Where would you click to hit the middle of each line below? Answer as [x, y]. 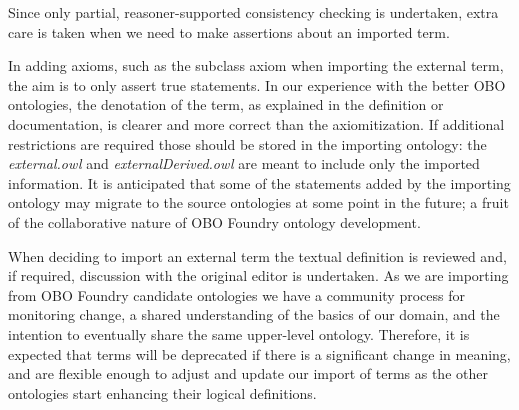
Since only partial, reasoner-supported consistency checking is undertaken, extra [253, 12]
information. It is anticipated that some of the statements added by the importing [259, 182]
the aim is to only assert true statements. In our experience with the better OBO [257, 84]
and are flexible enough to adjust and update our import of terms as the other [248, 373]
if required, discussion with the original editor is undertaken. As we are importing [258, 275]
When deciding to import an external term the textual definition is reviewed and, [257, 255]
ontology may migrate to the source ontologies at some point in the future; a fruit [258, 202]
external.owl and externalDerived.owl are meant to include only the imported [244, 163]
